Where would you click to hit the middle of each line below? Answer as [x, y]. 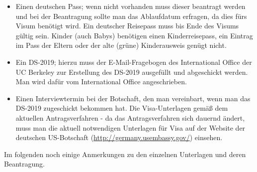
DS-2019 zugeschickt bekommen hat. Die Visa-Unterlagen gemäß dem [122, 108]
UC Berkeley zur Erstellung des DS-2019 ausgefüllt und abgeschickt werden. [132, 72]
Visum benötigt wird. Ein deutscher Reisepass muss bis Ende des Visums [127, 26]
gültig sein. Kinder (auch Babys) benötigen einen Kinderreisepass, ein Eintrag [134, 35]
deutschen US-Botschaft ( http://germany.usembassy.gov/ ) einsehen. [119, 137]
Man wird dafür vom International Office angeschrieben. [101, 82]
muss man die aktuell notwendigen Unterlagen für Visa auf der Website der [130, 127]
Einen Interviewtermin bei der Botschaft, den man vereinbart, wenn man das [133, 98]
